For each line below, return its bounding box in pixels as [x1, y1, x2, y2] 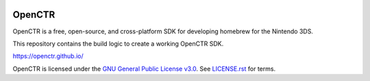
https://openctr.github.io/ [12, 52, 84, 61]
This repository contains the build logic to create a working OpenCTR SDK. [12, 39, 224, 48]
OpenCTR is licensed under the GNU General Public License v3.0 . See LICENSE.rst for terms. [12, 65, 276, 73]
